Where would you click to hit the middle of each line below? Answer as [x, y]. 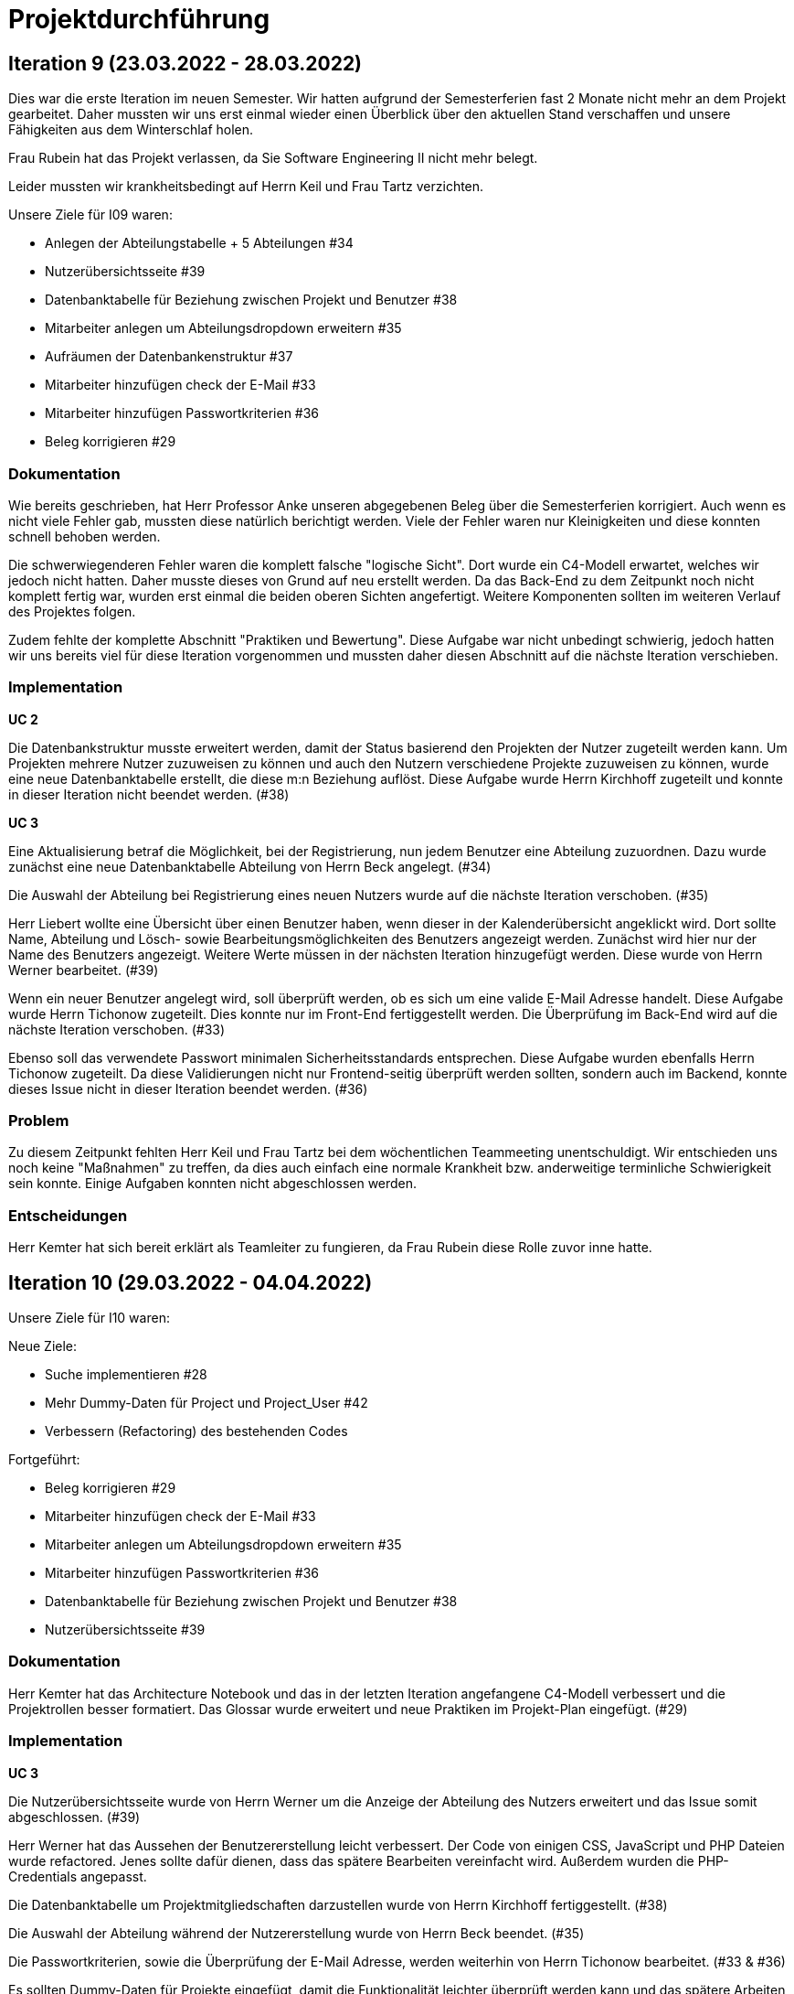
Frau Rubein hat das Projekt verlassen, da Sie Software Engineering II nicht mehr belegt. [273, 158]
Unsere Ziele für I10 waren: [89, 1318]
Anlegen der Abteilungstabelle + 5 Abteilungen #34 [199, 243]
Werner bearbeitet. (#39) [84, 970]
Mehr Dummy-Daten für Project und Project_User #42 [206, 1403]
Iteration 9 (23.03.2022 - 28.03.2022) [185, 63]
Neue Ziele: [43, 1346]
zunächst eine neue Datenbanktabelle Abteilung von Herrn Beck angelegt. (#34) [250, 866]
